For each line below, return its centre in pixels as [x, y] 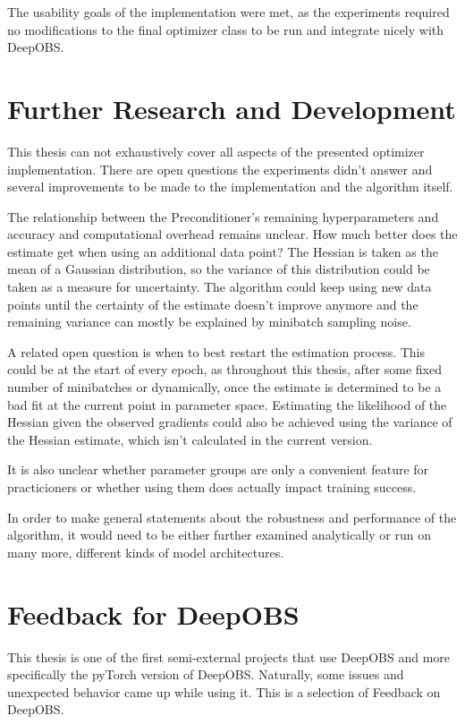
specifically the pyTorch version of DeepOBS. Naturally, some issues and [206, 674]
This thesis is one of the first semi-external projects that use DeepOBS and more [228, 656]
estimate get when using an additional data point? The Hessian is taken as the [223, 251]
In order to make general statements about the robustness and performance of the [232, 517]
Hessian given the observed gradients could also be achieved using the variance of [230, 422]
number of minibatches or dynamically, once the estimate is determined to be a [224, 387]
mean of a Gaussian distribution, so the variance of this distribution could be [219, 269]
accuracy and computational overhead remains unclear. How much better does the [232, 234]
